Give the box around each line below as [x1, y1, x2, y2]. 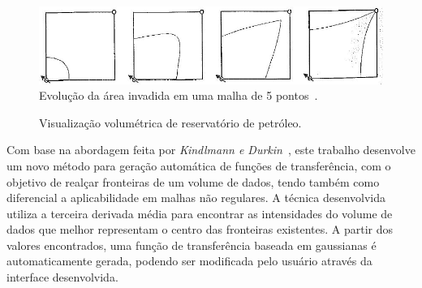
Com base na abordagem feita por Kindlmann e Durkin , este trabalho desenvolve [6, 141, 416, 158]
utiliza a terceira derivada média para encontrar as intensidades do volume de [6, 204, 393, 221]
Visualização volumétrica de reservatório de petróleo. [39, 114, 302, 131]
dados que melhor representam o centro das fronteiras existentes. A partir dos [6, 221, 394, 238]
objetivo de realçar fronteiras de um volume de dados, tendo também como [6, 173, 380, 190]
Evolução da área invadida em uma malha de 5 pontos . [39, 87, 318, 104]
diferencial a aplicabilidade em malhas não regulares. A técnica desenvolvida [6, 189, 386, 206]
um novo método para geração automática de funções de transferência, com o [6, 157, 391, 174]
